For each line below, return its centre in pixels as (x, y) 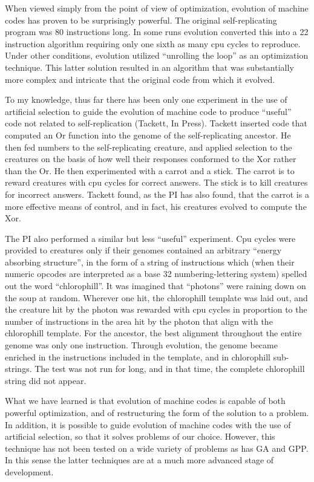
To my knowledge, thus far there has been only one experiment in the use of (146, 99)
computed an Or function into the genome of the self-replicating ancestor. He (148, 135)
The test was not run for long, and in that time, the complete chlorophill (170, 369)
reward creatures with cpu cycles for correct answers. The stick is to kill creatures (156, 182)
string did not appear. (46, 380)
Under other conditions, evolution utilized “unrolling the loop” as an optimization (157, 55)
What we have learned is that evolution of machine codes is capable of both (145, 401)
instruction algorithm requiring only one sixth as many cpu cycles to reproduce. (153, 43)
